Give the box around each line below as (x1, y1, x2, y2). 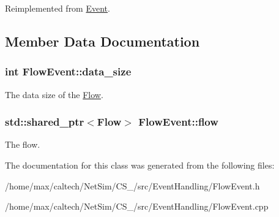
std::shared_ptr (5, 114, 84, 129)
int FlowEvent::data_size (5, 64, 132, 79)
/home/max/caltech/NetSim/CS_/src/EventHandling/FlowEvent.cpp (5, 200, 269, 213)
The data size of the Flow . (5, 88, 103, 101)
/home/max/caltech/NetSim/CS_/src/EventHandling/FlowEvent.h (5, 179, 260, 192)
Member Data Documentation (5, 31, 200, 50)
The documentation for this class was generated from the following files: (5, 159, 275, 171)
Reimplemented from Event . (5, 2, 110, 14)
